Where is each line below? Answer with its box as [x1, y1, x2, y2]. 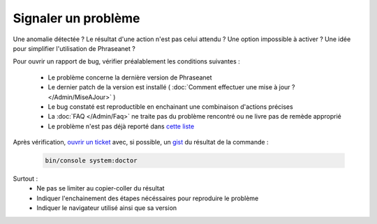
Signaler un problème [13, 10, 140, 26]
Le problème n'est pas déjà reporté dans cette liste [47, 122, 195, 130]
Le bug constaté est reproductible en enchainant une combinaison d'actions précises [47, 102, 293, 111]
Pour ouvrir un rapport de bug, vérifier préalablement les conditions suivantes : [13, 57, 240, 66]
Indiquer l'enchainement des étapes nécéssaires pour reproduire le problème [36, 194, 259, 202]
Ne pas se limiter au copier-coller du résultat [36, 184, 165, 193]
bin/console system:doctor [45, 157, 138, 165]
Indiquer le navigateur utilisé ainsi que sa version [36, 204, 177, 212]
